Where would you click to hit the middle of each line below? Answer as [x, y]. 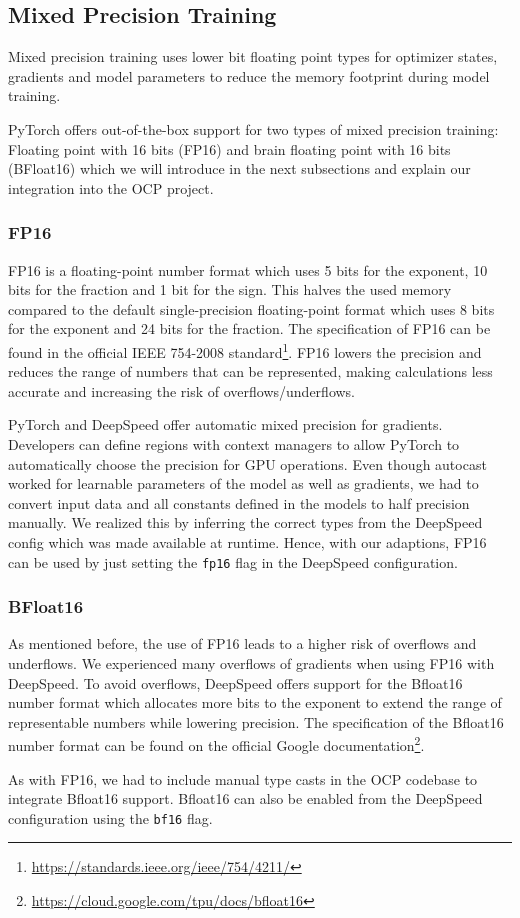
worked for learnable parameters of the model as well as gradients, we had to [243, 483]
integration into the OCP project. [111, 187]
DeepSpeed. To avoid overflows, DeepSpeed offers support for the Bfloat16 [235, 682]
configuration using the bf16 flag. [110, 817]
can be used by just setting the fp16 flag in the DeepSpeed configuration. [233, 561]
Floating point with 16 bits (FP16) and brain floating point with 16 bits [229, 148]
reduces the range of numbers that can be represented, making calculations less [250, 371]
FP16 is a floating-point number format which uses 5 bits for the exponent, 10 [248, 269]
